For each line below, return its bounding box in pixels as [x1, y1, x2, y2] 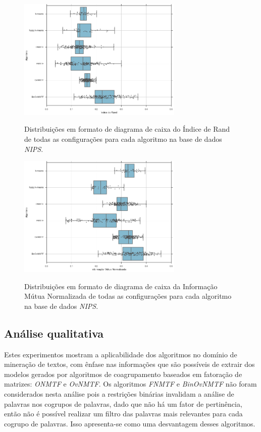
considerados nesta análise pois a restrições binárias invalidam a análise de [4, 388, 234, 399]
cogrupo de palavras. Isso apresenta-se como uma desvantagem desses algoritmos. [4, 418, 255, 428]
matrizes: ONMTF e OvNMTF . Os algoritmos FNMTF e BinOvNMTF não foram [4, 379, 257, 389]
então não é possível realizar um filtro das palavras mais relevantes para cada [4, 408, 243, 419]
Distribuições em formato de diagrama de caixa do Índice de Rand [24, 124, 230, 134]
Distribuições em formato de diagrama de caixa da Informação [24, 281, 218, 291]
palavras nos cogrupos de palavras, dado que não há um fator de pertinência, [4, 398, 242, 409]
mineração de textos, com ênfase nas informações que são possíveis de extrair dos [4, 359, 255, 369]
